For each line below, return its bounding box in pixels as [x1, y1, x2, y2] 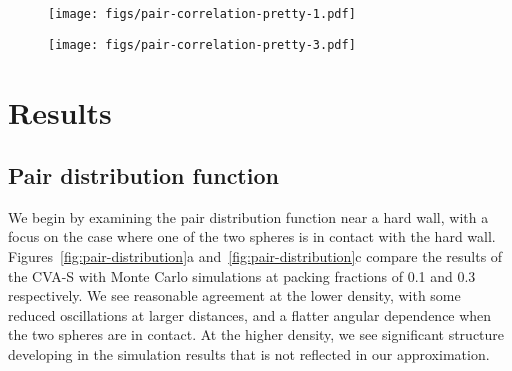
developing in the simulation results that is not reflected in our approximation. [8, 344, 490, 365]
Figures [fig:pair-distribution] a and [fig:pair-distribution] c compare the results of [8, 246, 503, 267]
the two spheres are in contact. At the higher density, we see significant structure [8, 324, 505, 345]
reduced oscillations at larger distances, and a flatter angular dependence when [8, 304, 492, 325]
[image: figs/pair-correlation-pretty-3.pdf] [48, 37, 356, 52]
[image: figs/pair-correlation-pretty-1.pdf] [48, 7, 356, 21]
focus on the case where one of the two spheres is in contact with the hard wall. [8, 226, 496, 247]
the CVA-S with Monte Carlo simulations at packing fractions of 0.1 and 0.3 [8, 265, 476, 286]
